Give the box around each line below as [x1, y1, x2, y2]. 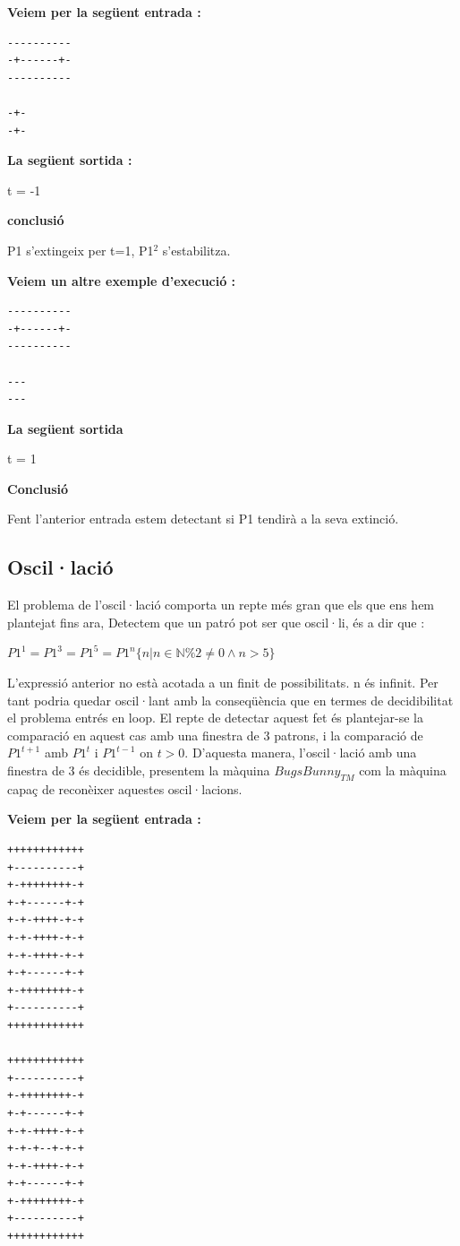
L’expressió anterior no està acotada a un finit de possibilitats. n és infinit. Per [7, 673, 439, 692]
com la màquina [359, 761, 447, 780]
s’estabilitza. [162, 240, 231, 259]
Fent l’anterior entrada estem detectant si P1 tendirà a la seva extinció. [7, 509, 399, 528]
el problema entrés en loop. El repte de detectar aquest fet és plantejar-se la [7, 708, 423, 727]
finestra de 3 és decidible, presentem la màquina [7, 761, 270, 780]
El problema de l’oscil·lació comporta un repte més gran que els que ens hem [7, 595, 435, 614]
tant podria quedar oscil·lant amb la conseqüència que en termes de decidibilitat [7, 690, 454, 709]
